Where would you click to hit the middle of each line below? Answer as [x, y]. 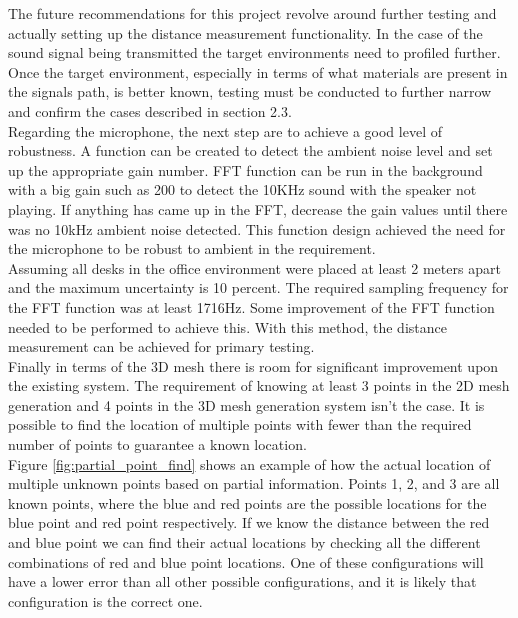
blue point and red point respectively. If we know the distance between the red [249, 522]
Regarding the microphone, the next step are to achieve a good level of [225, 130]
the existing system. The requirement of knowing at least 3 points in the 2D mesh [259, 385]
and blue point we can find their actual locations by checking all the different [244, 542]
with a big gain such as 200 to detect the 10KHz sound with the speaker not [242, 189]
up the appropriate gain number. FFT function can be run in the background [245, 169]
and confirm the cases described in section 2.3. [150, 110]
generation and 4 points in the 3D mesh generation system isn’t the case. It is [246, 404]
